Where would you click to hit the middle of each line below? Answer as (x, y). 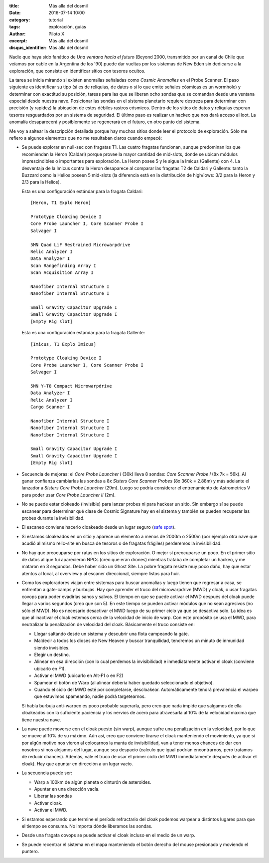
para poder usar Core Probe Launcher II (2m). (69, 495)
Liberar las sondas (53, 796)
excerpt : (18, 40)
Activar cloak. (48, 803)
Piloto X (57, 34)
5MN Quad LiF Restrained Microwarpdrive (80, 245)
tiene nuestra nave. (41, 720)
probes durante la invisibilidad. (53, 518)
